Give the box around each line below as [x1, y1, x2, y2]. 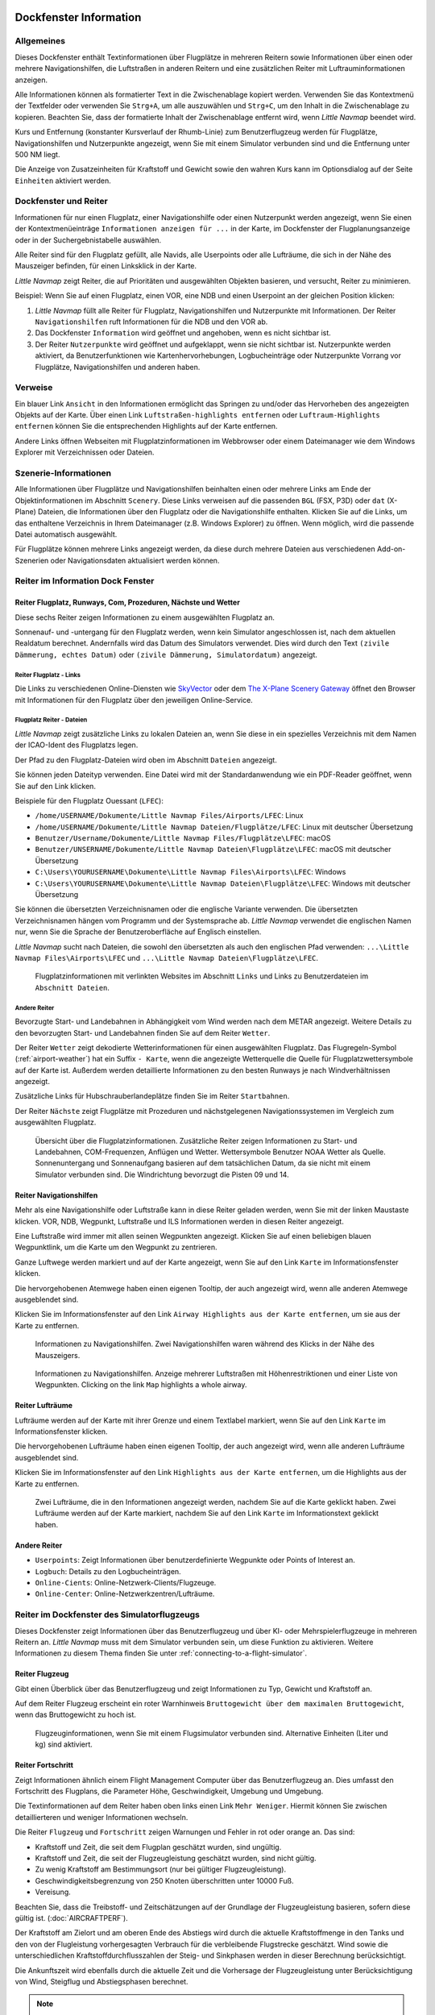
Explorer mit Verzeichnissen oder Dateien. [14, 447, 155, 457]
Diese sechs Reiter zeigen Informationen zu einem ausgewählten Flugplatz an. [14, 613, 275, 622]
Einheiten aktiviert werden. [14, 176, 112, 185]
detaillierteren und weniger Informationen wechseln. [14, 1812, 188, 1822]
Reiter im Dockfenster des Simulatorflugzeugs [14, 1609, 201, 1620]
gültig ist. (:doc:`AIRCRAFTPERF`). [14, 1913, 128, 1922]
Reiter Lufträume [14, 1401, 72, 1410]
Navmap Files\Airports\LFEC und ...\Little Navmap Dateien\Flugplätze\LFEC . [14, 953, 318, 962]
